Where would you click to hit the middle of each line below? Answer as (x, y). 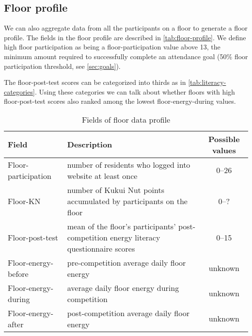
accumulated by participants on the (127, 201)
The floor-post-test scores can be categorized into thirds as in (95, 82)
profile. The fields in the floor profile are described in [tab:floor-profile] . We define (125, 37)
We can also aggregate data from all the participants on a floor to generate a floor (126, 28)
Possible (224, 139)
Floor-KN (24, 201)
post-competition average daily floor (128, 313)
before (18, 273)
